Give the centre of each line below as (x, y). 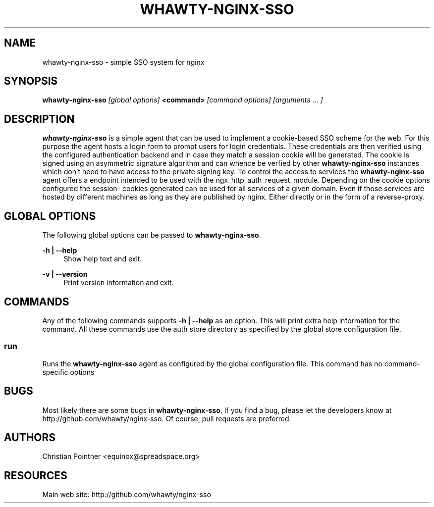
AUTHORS (30, 437)
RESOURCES (36, 475)
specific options (68, 372)
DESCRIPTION (39, 119)
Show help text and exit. (103, 259)
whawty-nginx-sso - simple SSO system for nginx (123, 62)
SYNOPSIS (31, 81)
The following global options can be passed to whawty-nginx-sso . (152, 235)
